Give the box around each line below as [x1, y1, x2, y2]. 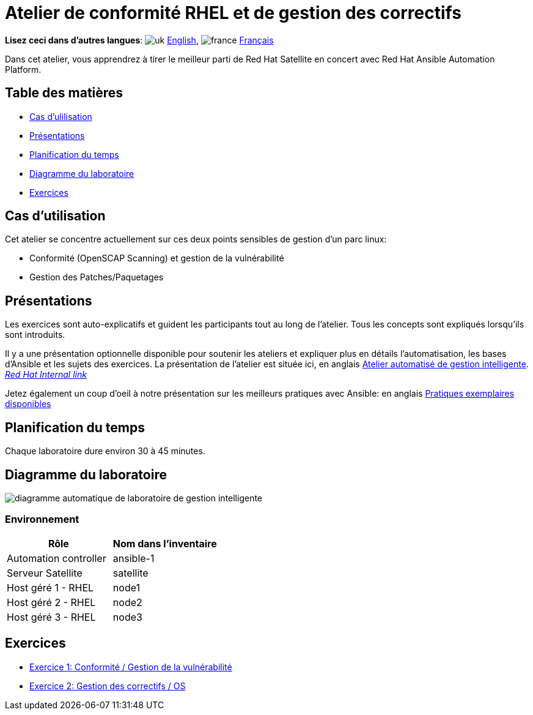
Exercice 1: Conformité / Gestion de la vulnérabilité [29, 661, 232, 672]
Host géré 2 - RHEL [7, 596, 96, 608]
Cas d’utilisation [5, 208, 106, 224]
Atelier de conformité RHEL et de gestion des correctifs [5, 2, 461, 23]
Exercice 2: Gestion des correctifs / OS [29, 680, 186, 691]
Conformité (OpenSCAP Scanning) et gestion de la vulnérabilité [29, 253, 284, 264]
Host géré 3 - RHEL [7, 610, 96, 623]
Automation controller [7, 552, 106, 564]
